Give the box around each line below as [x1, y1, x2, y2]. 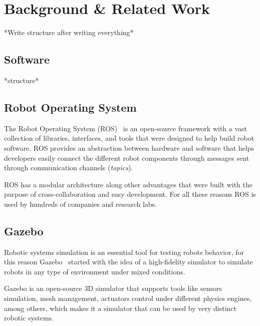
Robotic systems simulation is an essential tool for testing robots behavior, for [4, 246, 244, 257]
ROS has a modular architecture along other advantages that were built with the [4, 179, 252, 189]
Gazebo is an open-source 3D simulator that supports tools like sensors [4, 283, 222, 293]
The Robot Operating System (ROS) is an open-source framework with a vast [4, 123, 247, 133]
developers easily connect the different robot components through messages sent [4, 152, 249, 163]
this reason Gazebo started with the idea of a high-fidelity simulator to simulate [4, 256, 253, 267]
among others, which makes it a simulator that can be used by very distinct [4, 302, 237, 313]
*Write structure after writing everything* [4, 27, 134, 38]
